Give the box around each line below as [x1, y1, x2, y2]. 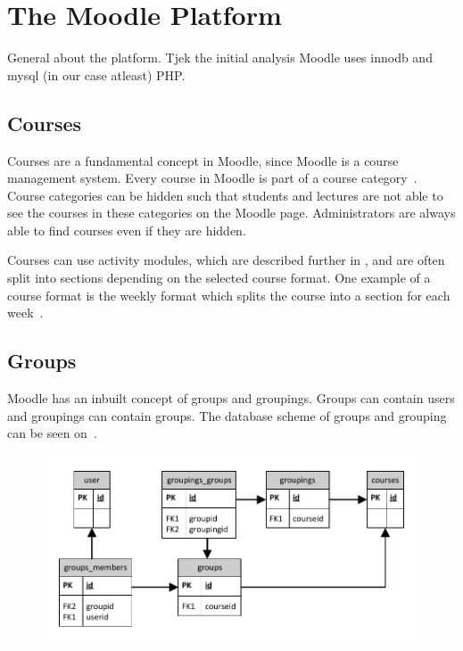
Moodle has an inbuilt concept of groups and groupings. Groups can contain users [7, 389, 455, 408]
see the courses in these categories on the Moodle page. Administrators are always [7, 203, 456, 222]
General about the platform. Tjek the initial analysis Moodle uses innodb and [7, 48, 433, 67]
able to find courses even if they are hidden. [7, 220, 246, 239]
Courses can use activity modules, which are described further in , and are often [7, 251, 445, 269]
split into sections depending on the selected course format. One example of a [7, 268, 431, 287]
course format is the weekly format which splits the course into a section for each [7, 285, 451, 304]
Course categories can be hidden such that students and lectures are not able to [7, 185, 443, 204]
